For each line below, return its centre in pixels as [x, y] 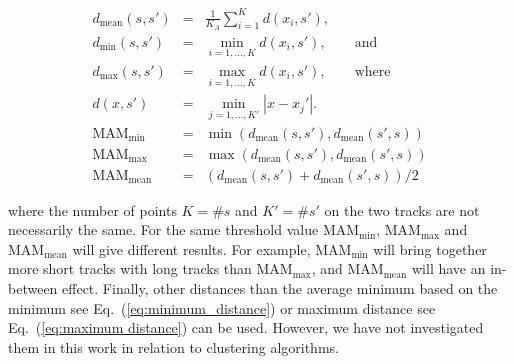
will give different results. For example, [191, 248]
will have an [448, 268]
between [33, 287]
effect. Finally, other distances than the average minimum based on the [280, 287]
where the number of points [92, 209]
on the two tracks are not [402, 209]
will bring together [430, 248]
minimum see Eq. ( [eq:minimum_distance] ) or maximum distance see [222, 307]
